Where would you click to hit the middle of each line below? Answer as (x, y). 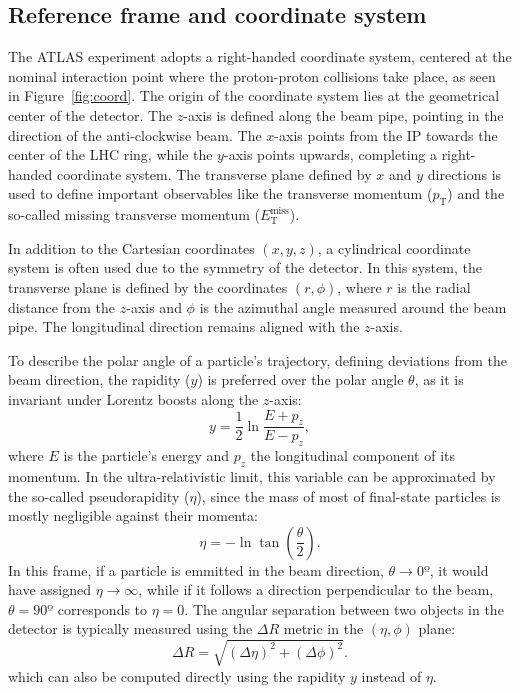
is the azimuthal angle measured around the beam (353, 306)
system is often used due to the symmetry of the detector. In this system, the (245, 267)
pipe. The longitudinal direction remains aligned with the (184, 326)
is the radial (434, 286)
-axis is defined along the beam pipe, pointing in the (343, 114)
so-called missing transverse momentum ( (134, 214)
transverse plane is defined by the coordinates (148, 286)
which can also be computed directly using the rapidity (177, 675)
